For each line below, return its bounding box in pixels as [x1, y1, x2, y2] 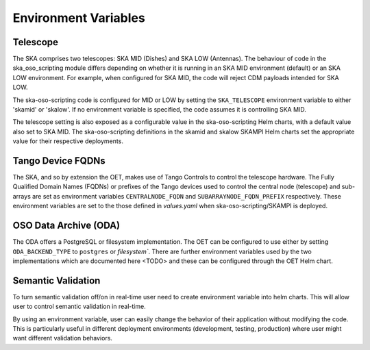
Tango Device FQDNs [12, 155, 106, 166]
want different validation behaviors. [12, 334, 113, 342]
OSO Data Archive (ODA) [12, 220, 120, 232]
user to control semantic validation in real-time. [12, 302, 147, 311]
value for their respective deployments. [12, 137, 123, 145]
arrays [12, 192, 31, 200]
